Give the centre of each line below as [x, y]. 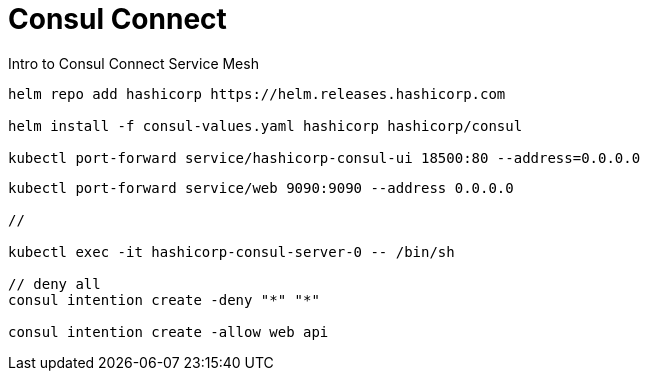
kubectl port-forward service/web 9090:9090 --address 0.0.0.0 [261, 187]
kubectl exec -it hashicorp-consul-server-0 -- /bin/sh [231, 251]
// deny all [54, 283]
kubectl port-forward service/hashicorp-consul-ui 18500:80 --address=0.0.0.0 [324, 157]
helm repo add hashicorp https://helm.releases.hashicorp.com [257, 93]
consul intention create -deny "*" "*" [164, 299]
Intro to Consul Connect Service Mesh [133, 63]
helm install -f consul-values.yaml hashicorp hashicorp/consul [265, 125]
